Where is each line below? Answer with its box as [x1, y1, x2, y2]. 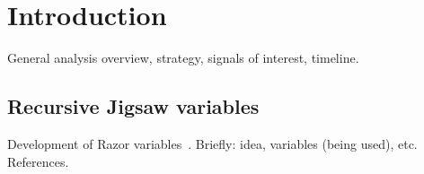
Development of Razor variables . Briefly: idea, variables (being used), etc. [7, 134, 418, 152]
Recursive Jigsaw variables [7, 92, 260, 120]
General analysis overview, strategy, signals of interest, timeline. [7, 48, 359, 67]
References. [7, 152, 69, 170]
